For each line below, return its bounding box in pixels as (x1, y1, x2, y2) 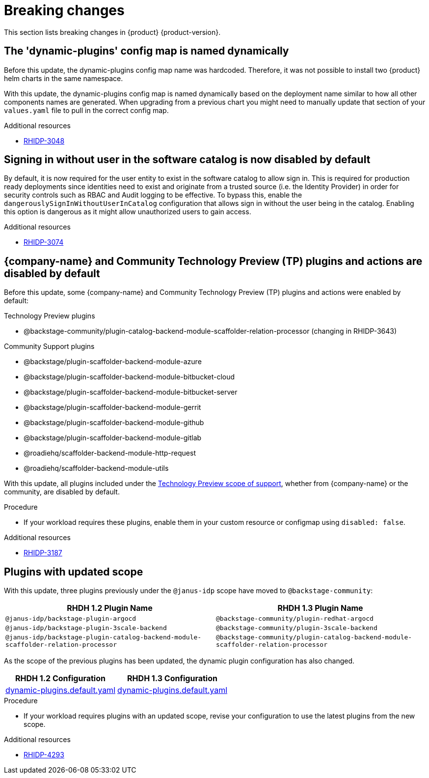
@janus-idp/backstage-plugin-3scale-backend (5, 624, 167, 632)
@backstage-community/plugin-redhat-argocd (216, 615, 374, 623)
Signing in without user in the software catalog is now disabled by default (4, 153, 371, 166)
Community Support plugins (4, 342, 95, 351)
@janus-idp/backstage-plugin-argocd (5, 615, 136, 623)
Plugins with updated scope (4, 565, 143, 578)
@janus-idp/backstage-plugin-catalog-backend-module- (5, 634, 202, 641)
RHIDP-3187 (24, 548, 62, 557)
